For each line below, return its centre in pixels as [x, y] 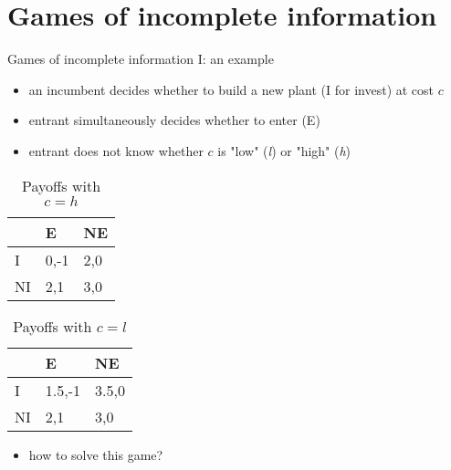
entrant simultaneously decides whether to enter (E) [174, 120]
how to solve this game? [96, 454]
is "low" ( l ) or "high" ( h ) [284, 150]
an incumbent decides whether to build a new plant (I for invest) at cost [231, 89]
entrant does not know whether [116, 150]
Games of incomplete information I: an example [141, 59]
